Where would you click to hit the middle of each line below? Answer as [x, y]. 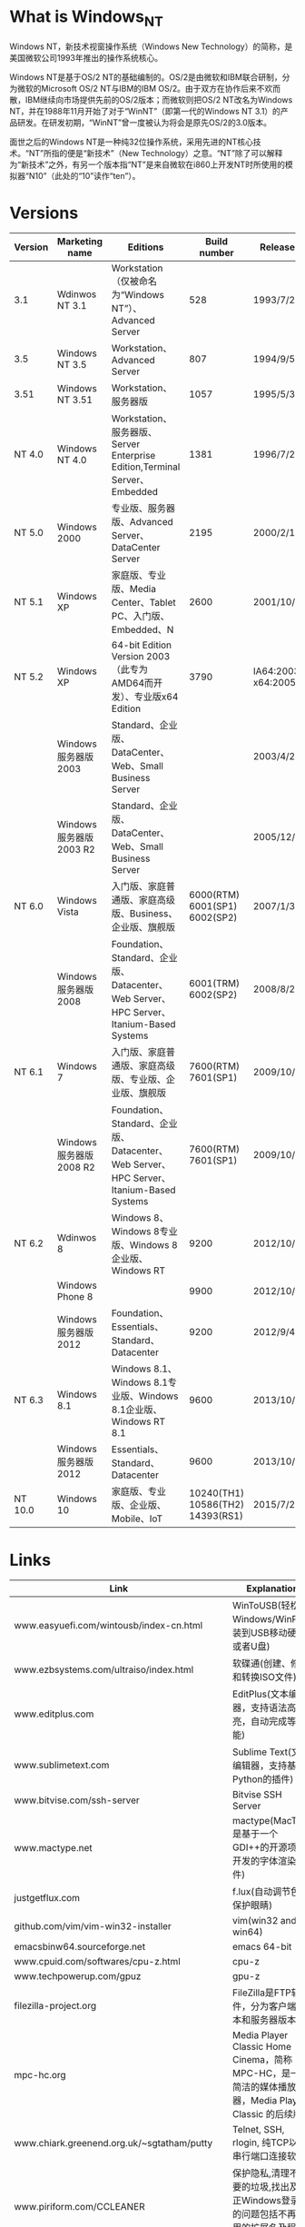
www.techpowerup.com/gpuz [78, 1976]
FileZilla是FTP [262, 1993]
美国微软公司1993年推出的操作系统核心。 [86, 57]
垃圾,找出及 [275, 2187]
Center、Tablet [144, 603]
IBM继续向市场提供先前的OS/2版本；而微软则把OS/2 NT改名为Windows [159, 99]
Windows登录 [271, 2201]
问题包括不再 [269, 2214]
